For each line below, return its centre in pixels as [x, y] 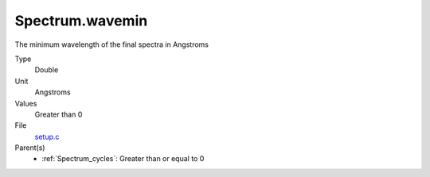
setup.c [47, 137]
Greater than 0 [59, 114]
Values [26, 103]
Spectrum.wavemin [81, 21]
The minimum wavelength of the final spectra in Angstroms [111, 44]
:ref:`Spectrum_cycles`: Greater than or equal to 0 [123, 159]
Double [47, 70]
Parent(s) [30, 148]
